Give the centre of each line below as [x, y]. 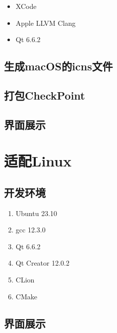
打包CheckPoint [45, 95]
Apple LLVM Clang [46, 23]
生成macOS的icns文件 [58, 66]
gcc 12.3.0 [30, 230]
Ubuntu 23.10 [36, 213]
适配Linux [38, 161]
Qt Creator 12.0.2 [42, 263]
